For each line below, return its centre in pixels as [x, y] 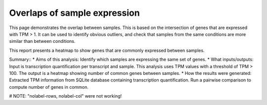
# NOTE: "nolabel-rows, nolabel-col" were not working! [66, 96]
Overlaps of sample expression [75, 13]
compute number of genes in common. [49, 87]
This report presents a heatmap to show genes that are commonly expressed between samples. [107, 50]
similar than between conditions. [42, 41]
